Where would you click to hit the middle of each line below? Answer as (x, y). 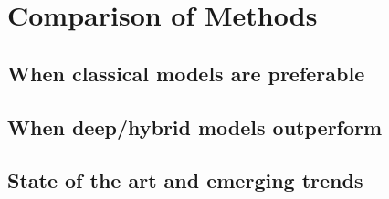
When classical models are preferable (186, 73)
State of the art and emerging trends (185, 180)
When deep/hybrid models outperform (195, 126)
